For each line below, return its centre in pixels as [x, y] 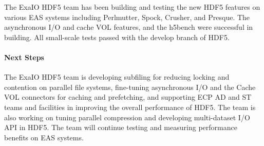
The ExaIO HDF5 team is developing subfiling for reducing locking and [117, 77]
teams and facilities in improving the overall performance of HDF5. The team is [130, 107]
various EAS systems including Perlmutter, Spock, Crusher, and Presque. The [127, 17]
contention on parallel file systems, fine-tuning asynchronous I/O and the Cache [130, 87]
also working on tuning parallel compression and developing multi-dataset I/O [127, 117]
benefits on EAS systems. [44, 137]
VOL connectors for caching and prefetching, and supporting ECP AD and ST [128, 97]
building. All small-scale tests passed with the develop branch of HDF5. [117, 37]
